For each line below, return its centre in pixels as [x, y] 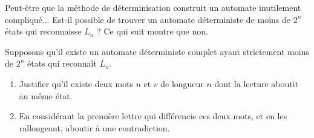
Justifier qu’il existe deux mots [76, 83]
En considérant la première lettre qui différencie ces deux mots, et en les [153, 116]
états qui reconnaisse [43, 31]
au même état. [46, 95]
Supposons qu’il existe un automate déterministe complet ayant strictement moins [157, 51]
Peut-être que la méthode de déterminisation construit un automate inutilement [153, 7]
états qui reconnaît [62, 63]
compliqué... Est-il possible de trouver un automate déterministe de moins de [148, 19]
